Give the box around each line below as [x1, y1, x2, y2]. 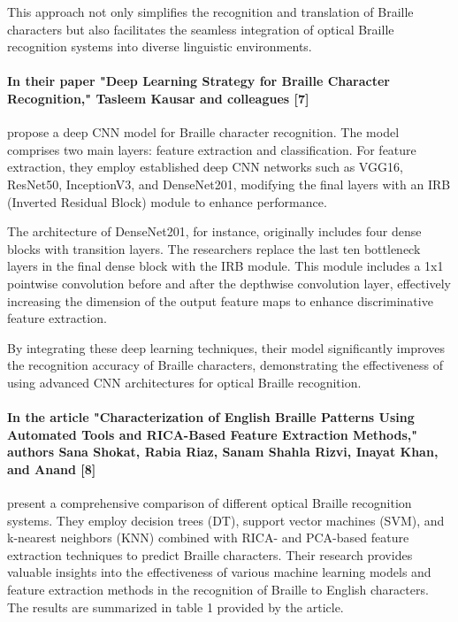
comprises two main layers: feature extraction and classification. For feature [7, 140, 416, 158]
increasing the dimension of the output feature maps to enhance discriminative [7, 291, 433, 310]
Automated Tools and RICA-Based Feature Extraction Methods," [7, 425, 417, 443]
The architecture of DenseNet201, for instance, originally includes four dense [7, 222, 422, 241]
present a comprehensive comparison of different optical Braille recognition [7, 494, 412, 512]
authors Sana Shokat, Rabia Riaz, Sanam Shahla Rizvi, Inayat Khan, [7, 442, 439, 461]
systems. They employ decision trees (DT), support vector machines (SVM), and [7, 511, 445, 529]
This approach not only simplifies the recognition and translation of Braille [7, 3, 414, 20]
